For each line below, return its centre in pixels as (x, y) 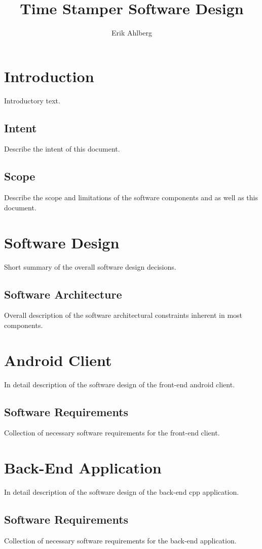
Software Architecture (63, 294)
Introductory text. (32, 100)
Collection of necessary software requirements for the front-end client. (112, 433)
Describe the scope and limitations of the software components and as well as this (131, 197)
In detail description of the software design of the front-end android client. (120, 384)
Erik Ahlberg (132, 33)
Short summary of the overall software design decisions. (90, 266)
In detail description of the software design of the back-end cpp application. (122, 492)
